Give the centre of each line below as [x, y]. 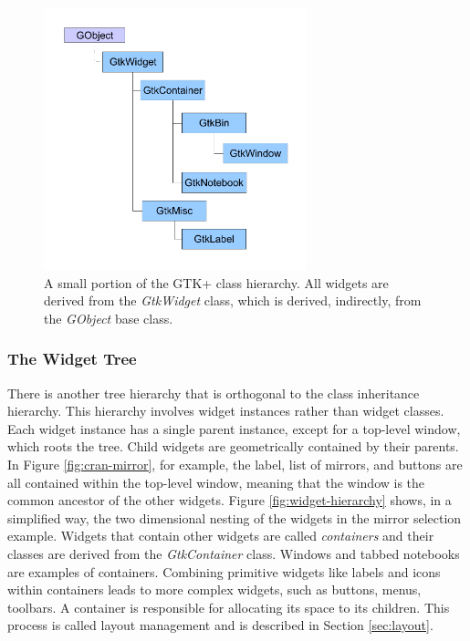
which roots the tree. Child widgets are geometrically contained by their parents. [233, 446]
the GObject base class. [109, 318]
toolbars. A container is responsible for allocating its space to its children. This [229, 607]
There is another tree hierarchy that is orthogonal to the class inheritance [214, 393]
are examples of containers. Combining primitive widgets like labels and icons [224, 571]
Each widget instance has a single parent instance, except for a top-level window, [234, 428]
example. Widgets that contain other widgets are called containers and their [221, 536]
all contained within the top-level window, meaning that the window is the [216, 482]
